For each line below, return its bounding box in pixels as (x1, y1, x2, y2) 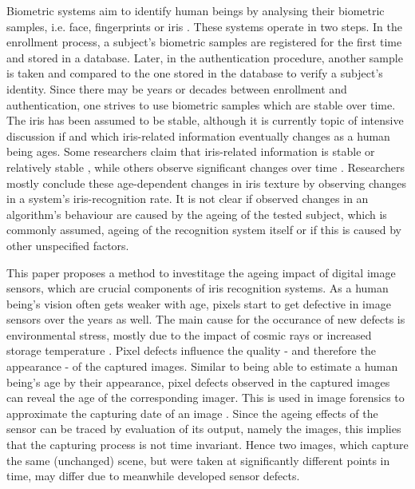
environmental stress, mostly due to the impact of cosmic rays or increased (6, 326, 372, 343)
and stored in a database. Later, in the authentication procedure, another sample (6, 49, 403, 66)
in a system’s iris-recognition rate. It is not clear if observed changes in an (6, 190, 369, 207)
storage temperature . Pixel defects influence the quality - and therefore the (6, 342, 376, 359)
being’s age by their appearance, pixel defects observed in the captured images (6, 373, 390, 390)
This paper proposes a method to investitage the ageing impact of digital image (6, 264, 396, 280)
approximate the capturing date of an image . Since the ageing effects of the (6, 404, 378, 421)
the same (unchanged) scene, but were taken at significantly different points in (6, 451, 390, 468)
